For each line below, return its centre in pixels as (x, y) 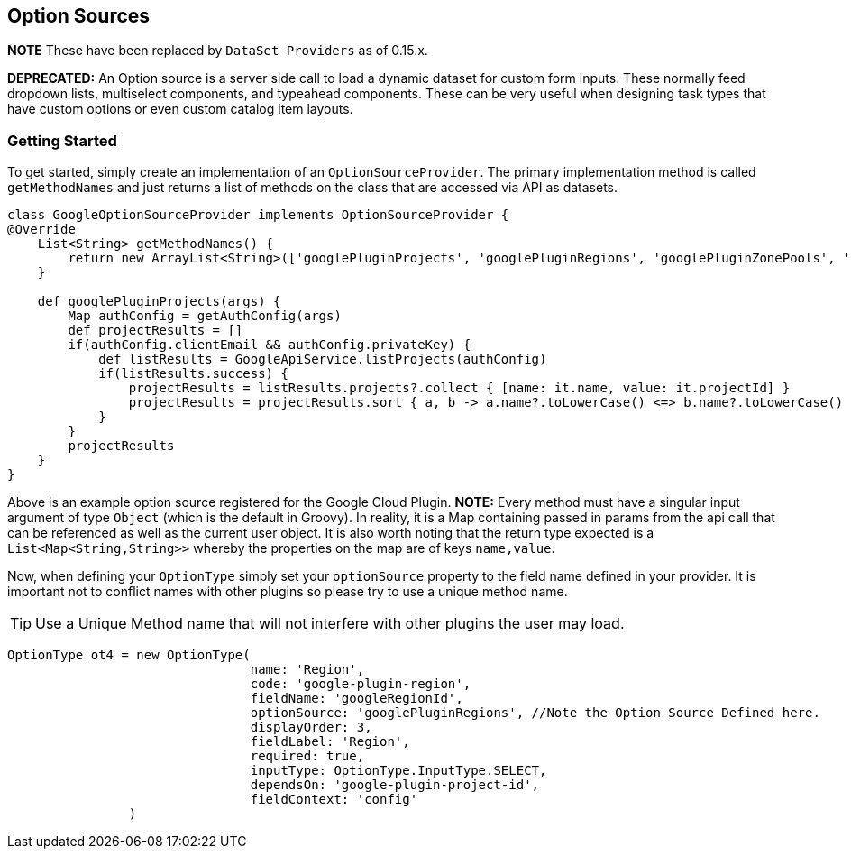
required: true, (307, 756)
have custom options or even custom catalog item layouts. (180, 109)
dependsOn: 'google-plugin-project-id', (395, 785)
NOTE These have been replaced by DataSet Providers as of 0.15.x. (218, 51)
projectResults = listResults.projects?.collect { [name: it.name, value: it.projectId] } (459, 388)
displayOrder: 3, (311, 727)
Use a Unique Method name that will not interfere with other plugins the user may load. (330, 624)
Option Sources (79, 16)
